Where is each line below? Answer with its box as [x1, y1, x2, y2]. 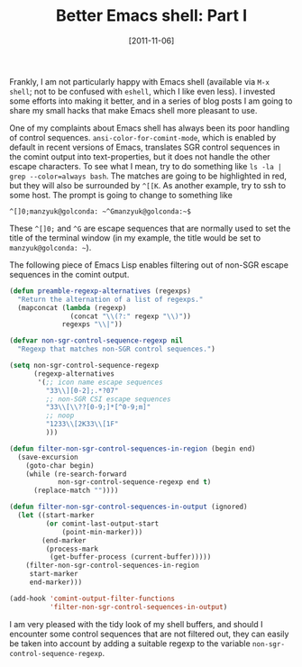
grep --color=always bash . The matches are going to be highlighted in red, [9, 170, 287, 181]
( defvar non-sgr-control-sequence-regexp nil [9, 336, 183, 345]
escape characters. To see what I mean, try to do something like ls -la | [9, 160, 282, 171]
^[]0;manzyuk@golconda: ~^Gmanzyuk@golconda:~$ [9, 206, 192, 216]
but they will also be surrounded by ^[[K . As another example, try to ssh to [9, 179, 287, 190]
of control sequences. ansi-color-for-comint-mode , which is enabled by [9, 132, 277, 142]
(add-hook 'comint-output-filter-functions [9, 594, 176, 603]
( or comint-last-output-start [45, 519, 160, 528]
